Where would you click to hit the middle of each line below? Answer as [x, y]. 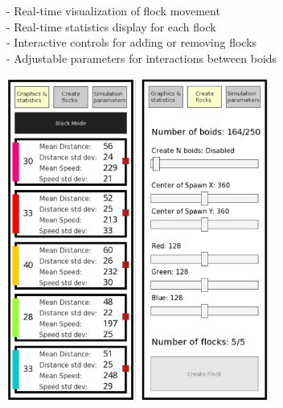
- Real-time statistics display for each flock [111, 26]
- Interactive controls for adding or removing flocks [132, 42]
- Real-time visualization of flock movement [113, 10]
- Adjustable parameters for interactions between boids [142, 58]
